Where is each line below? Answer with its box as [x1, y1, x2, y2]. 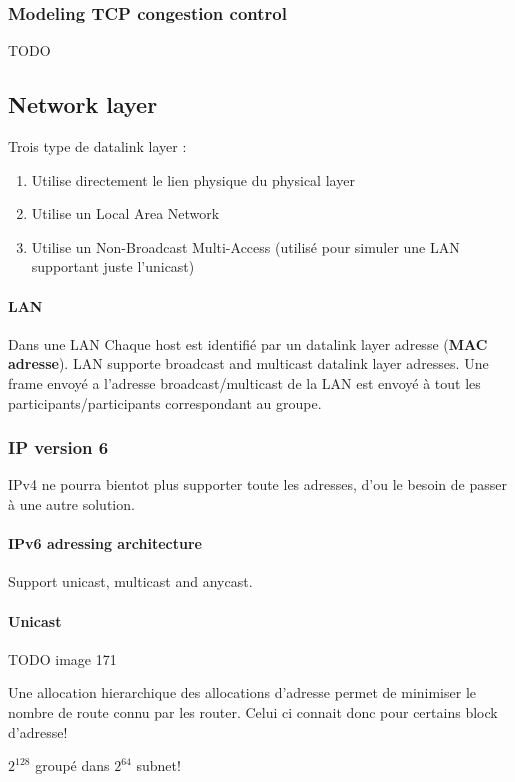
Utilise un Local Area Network [31, 203, 220, 224]
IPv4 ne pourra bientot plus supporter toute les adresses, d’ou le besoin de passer [8, 474, 507, 495]
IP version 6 [8, 435, 109, 460]
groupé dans [35, 755, 110, 776]
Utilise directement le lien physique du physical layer [31, 169, 355, 190]
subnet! [136, 755, 181, 776]
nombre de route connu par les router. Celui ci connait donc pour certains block [8, 701, 498, 722]
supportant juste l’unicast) [31, 256, 195, 277]
